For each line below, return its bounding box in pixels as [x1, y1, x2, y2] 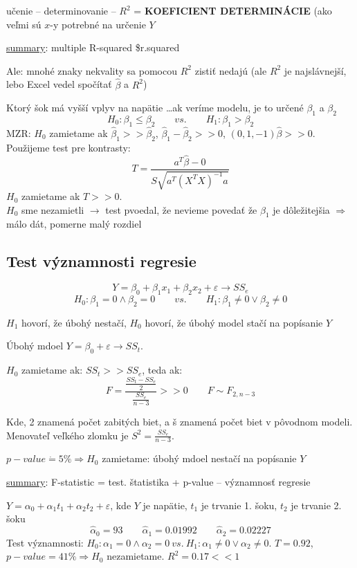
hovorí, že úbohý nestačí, [21, 315, 127, 329]
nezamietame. [107, 549, 165, 563]
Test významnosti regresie [6, 250, 196, 272]
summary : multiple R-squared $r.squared [6, 40, 180, 55]
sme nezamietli [21, 202, 84, 217]
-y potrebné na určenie [50, 17, 146, 31]
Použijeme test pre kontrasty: [6, 140, 131, 154]
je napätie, [143, 497, 187, 512]
